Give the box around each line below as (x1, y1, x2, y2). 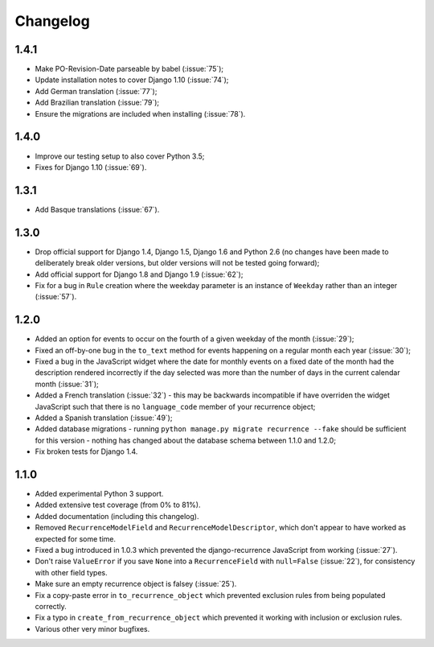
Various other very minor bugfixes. (35, 624, 150, 633)
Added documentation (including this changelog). (35, 511, 199, 521)
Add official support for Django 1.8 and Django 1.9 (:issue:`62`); (35, 270, 244, 279)
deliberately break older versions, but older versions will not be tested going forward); (35, 258, 320, 268)
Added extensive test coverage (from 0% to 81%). (35, 500, 201, 510)
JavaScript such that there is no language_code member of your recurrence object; (35, 402, 316, 411)
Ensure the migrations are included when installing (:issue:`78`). (35, 109, 246, 118)
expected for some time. (35, 534, 117, 543)
